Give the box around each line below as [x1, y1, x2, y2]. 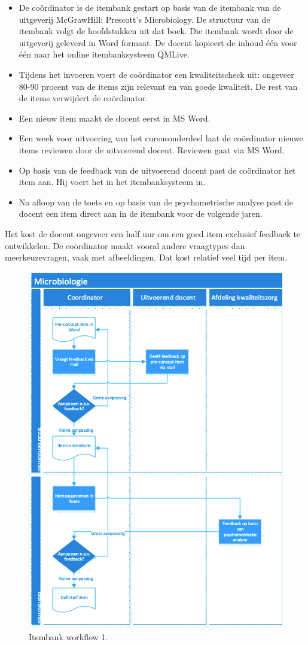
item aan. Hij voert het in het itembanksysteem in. [19, 175, 206, 188]
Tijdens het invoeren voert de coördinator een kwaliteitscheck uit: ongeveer [19, 68, 294, 80]
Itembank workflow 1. [29, 630, 108, 643]
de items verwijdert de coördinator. [19, 92, 148, 104]
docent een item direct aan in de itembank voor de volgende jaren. [19, 207, 263, 220]
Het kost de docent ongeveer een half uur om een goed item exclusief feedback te [5, 227, 301, 240]
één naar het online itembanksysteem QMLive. [19, 48, 190, 60]
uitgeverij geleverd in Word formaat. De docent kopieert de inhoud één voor [19, 36, 297, 49]
